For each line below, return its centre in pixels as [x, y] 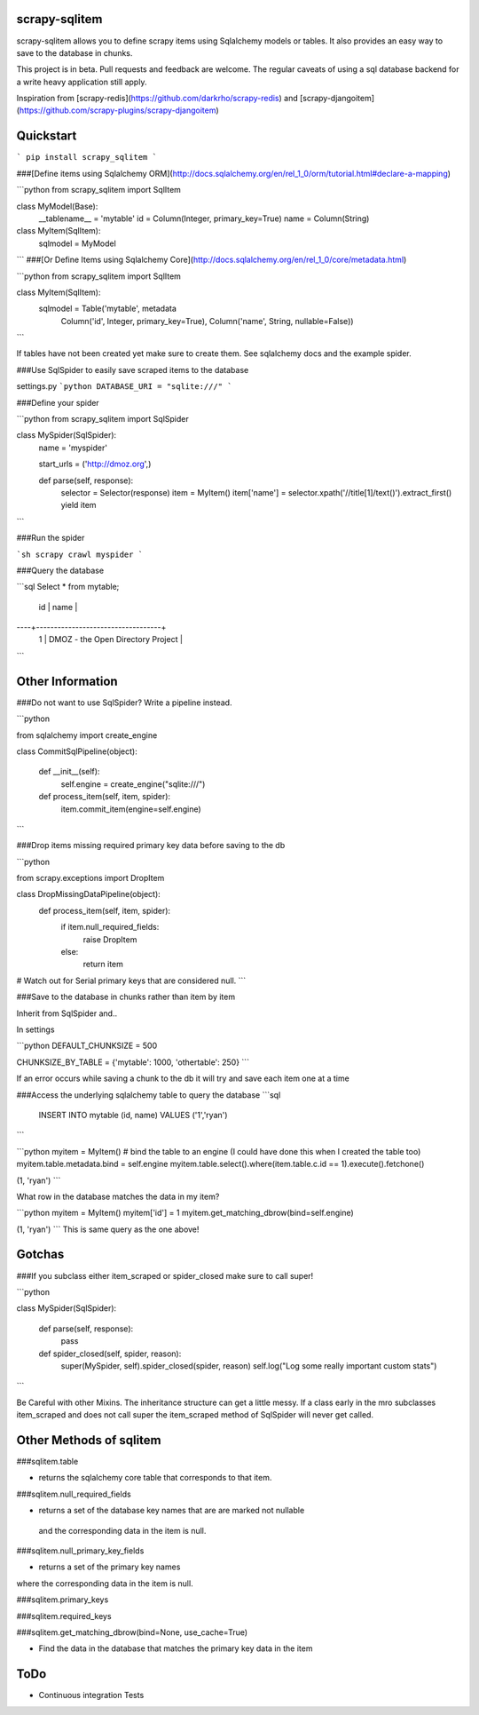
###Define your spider [58, 402]
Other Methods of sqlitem [89, 1440]
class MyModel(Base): [57, 206]
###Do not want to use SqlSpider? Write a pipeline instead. [124, 703]
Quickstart [47, 136]
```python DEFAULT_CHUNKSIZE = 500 [87, 1046]
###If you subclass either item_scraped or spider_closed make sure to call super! [165, 1275]
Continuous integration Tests [91, 1695]
